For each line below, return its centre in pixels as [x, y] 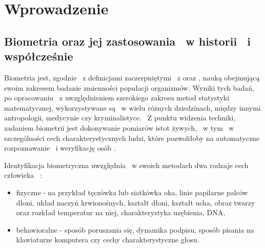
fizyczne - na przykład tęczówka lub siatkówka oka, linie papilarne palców [132, 192]
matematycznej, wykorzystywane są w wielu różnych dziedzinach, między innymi [132, 107]
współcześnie [39, 56]
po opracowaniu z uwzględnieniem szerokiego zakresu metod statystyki [117, 98]
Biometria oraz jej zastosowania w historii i [128, 41]
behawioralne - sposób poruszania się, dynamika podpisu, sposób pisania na [135, 229]
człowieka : [23, 175]
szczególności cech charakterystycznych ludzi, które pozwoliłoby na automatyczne [132, 138]
